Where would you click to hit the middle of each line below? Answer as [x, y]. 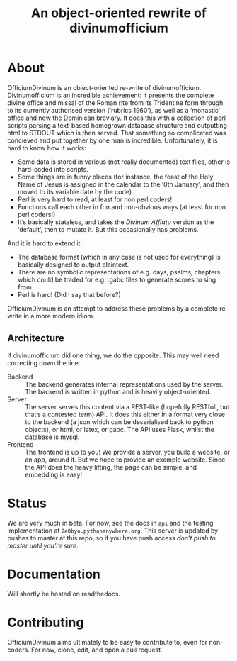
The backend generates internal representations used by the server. [124, 384]
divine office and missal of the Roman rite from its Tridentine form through [115, 102]
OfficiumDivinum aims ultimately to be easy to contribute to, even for [108, 642]
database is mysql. [52, 437]
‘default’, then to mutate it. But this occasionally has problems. [108, 229]
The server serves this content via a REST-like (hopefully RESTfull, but [127, 406]
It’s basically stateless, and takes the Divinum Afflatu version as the [116, 222]
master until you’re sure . [43, 545]
